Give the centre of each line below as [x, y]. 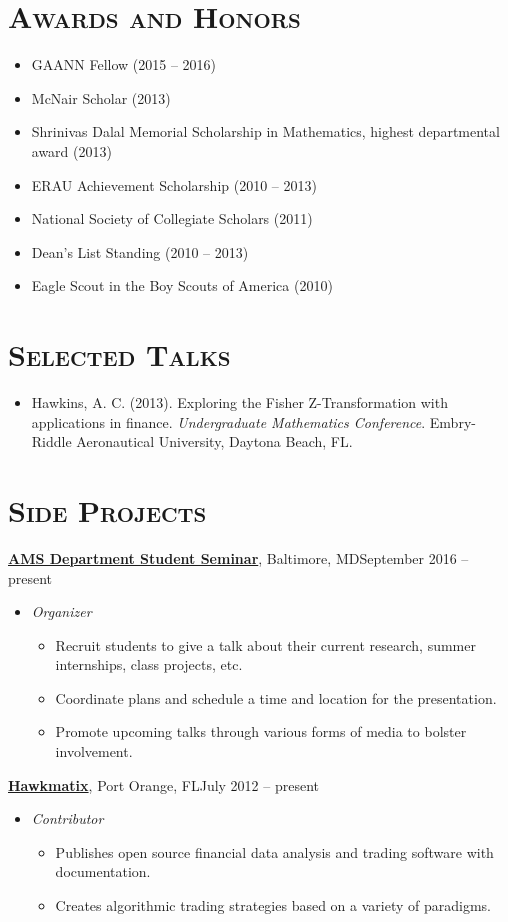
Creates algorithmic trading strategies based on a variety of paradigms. [273, 905]
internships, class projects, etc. [149, 664]
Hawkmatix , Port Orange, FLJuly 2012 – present [164, 784]
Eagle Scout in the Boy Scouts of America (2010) [182, 285]
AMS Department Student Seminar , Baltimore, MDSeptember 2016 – [238, 557]
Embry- [452, 421]
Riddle [51, 441]
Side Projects [107, 509]
